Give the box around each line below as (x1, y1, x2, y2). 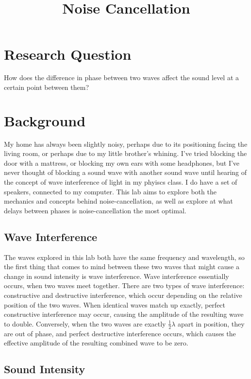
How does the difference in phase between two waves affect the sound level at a (4, 72, 239, 83)
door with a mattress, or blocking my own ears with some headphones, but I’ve (4, 157, 240, 168)
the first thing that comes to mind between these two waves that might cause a (4, 261, 239, 272)
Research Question (4, 44, 132, 64)
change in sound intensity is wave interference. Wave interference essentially (4, 271, 229, 281)
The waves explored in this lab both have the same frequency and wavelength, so (4, 252, 245, 262)
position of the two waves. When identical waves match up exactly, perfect (4, 299, 226, 310)
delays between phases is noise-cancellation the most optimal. (4, 205, 186, 215)
